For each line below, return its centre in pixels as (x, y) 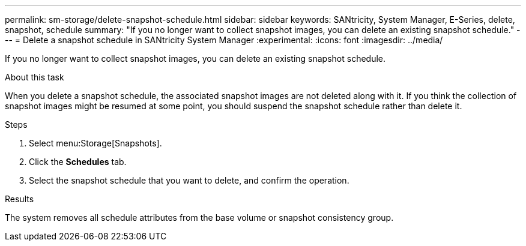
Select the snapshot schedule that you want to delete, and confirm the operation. (189, 180)
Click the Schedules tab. (78, 162)
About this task (35, 77)
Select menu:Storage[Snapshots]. (95, 143)
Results (20, 199)
